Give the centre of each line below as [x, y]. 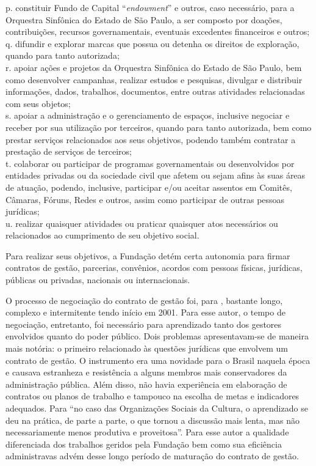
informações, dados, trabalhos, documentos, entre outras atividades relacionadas [155, 91]
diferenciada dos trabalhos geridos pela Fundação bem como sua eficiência [144, 444]
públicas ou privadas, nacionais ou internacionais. [98, 280]
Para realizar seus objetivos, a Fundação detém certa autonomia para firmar [148, 255]
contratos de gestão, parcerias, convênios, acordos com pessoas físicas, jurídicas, [154, 268]
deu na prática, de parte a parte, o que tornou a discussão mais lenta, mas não [153, 420]
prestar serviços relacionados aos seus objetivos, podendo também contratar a [151, 139]
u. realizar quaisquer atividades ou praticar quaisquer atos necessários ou [142, 223]
